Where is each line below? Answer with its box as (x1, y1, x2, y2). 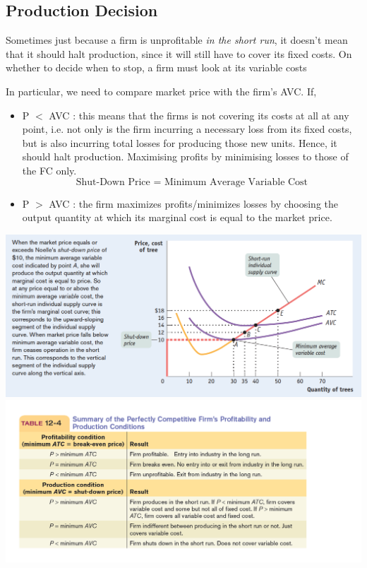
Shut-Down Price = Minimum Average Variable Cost (76, 177, 308, 187)
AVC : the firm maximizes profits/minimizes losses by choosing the (49, 196, 338, 211)
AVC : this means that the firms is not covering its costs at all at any (49, 107, 349, 122)
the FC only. (22, 162, 77, 177)
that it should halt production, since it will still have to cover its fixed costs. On (6, 46, 352, 61)
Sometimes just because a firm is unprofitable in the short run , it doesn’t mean (6, 32, 348, 47)
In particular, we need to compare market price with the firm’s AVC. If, (6, 83, 317, 98)
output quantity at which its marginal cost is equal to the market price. (22, 210, 332, 225)
